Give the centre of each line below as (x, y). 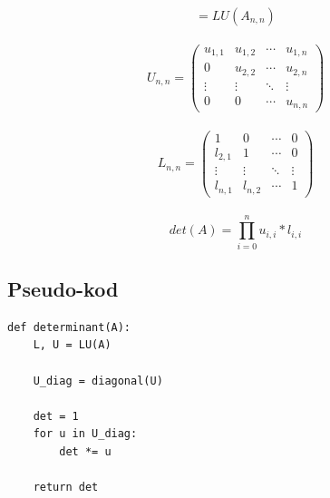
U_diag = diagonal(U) (98, 381)
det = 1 (56, 416)
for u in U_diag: (85, 434)
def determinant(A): (69, 327)
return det (66, 488)
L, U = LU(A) (72, 345)
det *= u (85, 451)
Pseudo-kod (63, 288)
